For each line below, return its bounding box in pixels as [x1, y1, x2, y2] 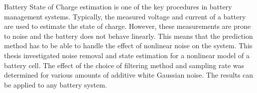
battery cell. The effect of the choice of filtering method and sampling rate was [4, 60, 245, 70]
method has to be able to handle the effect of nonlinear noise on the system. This [4, 40, 253, 51]
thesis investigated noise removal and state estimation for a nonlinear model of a [4, 50, 250, 60]
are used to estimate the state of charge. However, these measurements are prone [4, 21, 251, 31]
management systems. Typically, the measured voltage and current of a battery [4, 11, 246, 21]
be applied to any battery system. [4, 79, 107, 90]
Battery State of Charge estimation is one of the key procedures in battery [4, 1, 232, 11]
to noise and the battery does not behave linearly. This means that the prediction [4, 30, 253, 41]
